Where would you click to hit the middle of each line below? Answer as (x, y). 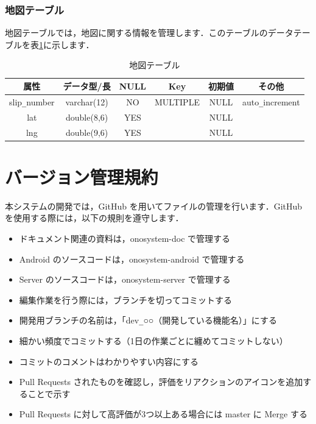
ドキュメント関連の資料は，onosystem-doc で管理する (125, 238)
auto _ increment (271, 101)
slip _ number (32, 101)
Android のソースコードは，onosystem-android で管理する (132, 259)
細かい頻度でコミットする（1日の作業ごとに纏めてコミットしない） (153, 341)
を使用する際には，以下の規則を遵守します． (94, 218)
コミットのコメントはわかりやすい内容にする (109, 361)
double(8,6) (87, 117)
